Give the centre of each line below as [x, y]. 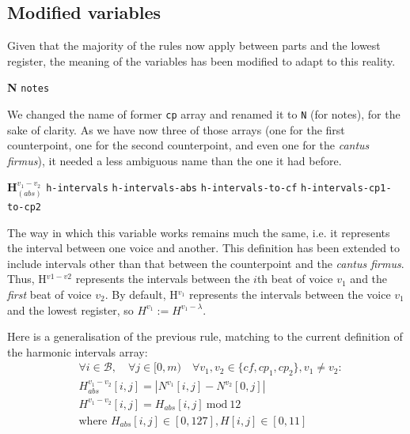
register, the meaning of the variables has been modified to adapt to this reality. [201, 60]
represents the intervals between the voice [290, 294]
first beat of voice [49, 294]
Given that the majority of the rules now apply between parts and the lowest [194, 45]
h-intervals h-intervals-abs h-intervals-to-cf [172, 189]
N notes [28, 87]
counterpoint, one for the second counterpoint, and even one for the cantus [188, 145]
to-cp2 [24, 207]
